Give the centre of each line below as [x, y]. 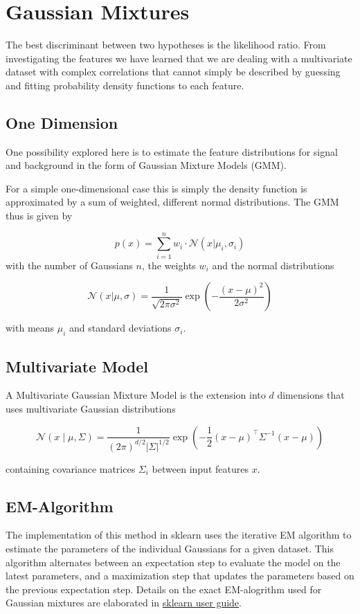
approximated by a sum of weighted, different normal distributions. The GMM [172, 202]
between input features [200, 468]
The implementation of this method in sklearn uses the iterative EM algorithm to [179, 535]
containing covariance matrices [71, 468]
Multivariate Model [77, 366]
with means [30, 328]
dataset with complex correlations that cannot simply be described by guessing [173, 72]
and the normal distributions [273, 265]
